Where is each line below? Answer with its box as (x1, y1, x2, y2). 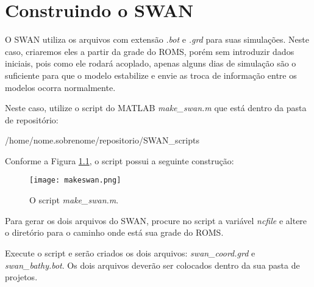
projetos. (5, 271, 38, 283)
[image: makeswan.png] (29, 176, 121, 185)
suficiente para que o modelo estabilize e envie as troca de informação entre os (5, 68, 297, 81)
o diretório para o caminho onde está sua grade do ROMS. (5, 226, 224, 239)
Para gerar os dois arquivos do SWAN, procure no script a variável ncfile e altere (5, 214, 307, 227)
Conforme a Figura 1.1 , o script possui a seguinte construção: (5, 154, 234, 167)
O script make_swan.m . (29, 194, 119, 206)
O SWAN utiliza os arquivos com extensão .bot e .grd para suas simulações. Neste (5, 33, 309, 46)
